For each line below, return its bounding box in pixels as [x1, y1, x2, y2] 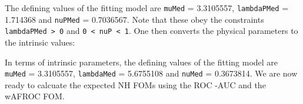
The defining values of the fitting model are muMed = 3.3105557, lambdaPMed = [5, 2, 289, 13]
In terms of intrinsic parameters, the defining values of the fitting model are [5, 56, 278, 68]
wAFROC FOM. [5, 90, 65, 102]
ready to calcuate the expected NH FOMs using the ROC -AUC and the [5, 78, 266, 91]
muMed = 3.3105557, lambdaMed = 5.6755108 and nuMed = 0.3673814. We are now [5, 67, 298, 79]
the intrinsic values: [5, 36, 75, 48]
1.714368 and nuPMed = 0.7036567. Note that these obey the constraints [5, 13, 264, 25]
